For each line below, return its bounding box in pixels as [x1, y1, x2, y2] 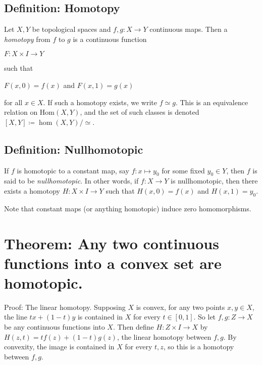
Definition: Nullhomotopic [4, 141, 143, 157]
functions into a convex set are [4, 252, 222, 273]
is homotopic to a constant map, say [17, 165, 129, 175]
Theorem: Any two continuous [4, 233, 219, 253]
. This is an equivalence [175, 97, 248, 107]
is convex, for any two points [136, 301, 225, 312]
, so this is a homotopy [163, 341, 234, 352]
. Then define [113, 322, 154, 332]
